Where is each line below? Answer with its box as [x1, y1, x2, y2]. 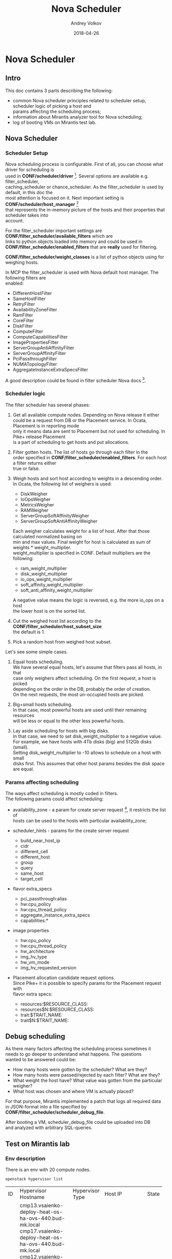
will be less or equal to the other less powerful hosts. [12, 718, 125, 724]
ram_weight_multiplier [20, 565, 67, 571]
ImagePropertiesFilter [12, 339, 59, 345]
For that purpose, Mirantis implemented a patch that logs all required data [5, 1098, 161, 1104]
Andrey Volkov [71, 20, 102, 26]
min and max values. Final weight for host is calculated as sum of [12, 539, 151, 545]
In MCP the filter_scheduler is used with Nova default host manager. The [5, 269, 159, 275]
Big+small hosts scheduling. [12, 701, 73, 707]
